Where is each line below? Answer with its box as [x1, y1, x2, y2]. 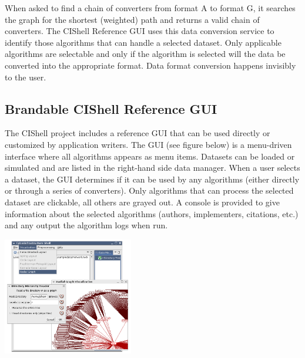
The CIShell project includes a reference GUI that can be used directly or [5, 127, 270, 139]
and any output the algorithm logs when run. [5, 219, 168, 231]
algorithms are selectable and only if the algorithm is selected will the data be [5, 48, 286, 60]
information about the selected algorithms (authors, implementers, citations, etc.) [5, 207, 299, 219]
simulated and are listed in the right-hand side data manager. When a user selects [5, 161, 300, 174]
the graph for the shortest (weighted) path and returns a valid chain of [5, 13, 260, 25]
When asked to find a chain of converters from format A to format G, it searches [5, 2, 296, 13]
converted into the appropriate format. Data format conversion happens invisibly [5, 59, 296, 71]
